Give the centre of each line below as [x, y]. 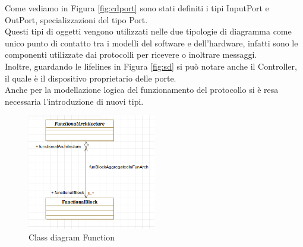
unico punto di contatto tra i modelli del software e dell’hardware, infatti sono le [151, 43]
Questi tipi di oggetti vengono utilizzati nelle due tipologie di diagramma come [148, 31]
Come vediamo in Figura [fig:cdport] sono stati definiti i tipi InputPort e [137, 8]
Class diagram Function [72, 237]
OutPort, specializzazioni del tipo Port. [76, 19]
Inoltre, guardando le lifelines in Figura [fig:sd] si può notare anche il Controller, [151, 66]
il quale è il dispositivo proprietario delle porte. [91, 78]
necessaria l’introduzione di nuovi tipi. [74, 101]
